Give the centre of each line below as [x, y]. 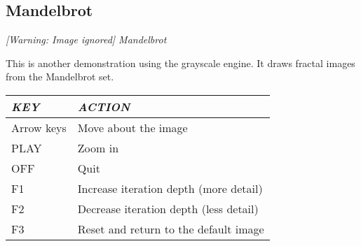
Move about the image [132, 127]
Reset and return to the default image [171, 229]
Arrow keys [39, 127]
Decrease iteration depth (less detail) [168, 208]
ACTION [104, 106]
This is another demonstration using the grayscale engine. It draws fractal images [180, 63]
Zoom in [98, 147]
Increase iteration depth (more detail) [170, 188]
